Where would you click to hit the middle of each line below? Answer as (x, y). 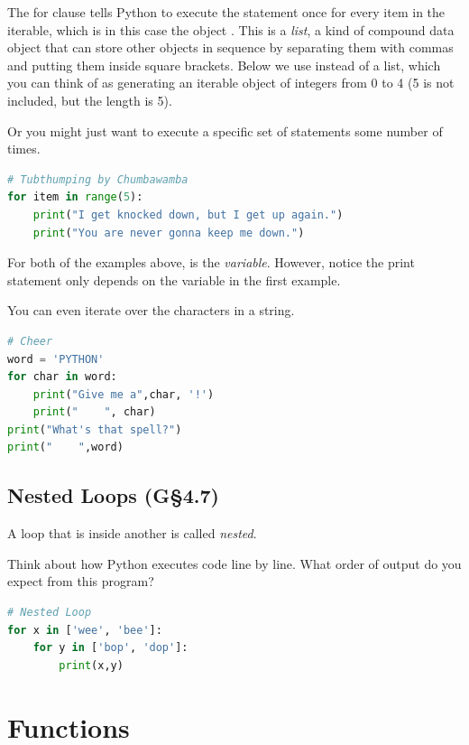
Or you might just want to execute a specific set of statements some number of (225, 130)
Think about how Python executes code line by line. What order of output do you (234, 563)
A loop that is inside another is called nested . (132, 533)
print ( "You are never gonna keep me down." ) (169, 233)
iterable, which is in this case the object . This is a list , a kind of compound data (231, 29)
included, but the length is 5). (90, 100)
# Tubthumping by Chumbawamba (98, 179)
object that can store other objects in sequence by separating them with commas (230, 47)
